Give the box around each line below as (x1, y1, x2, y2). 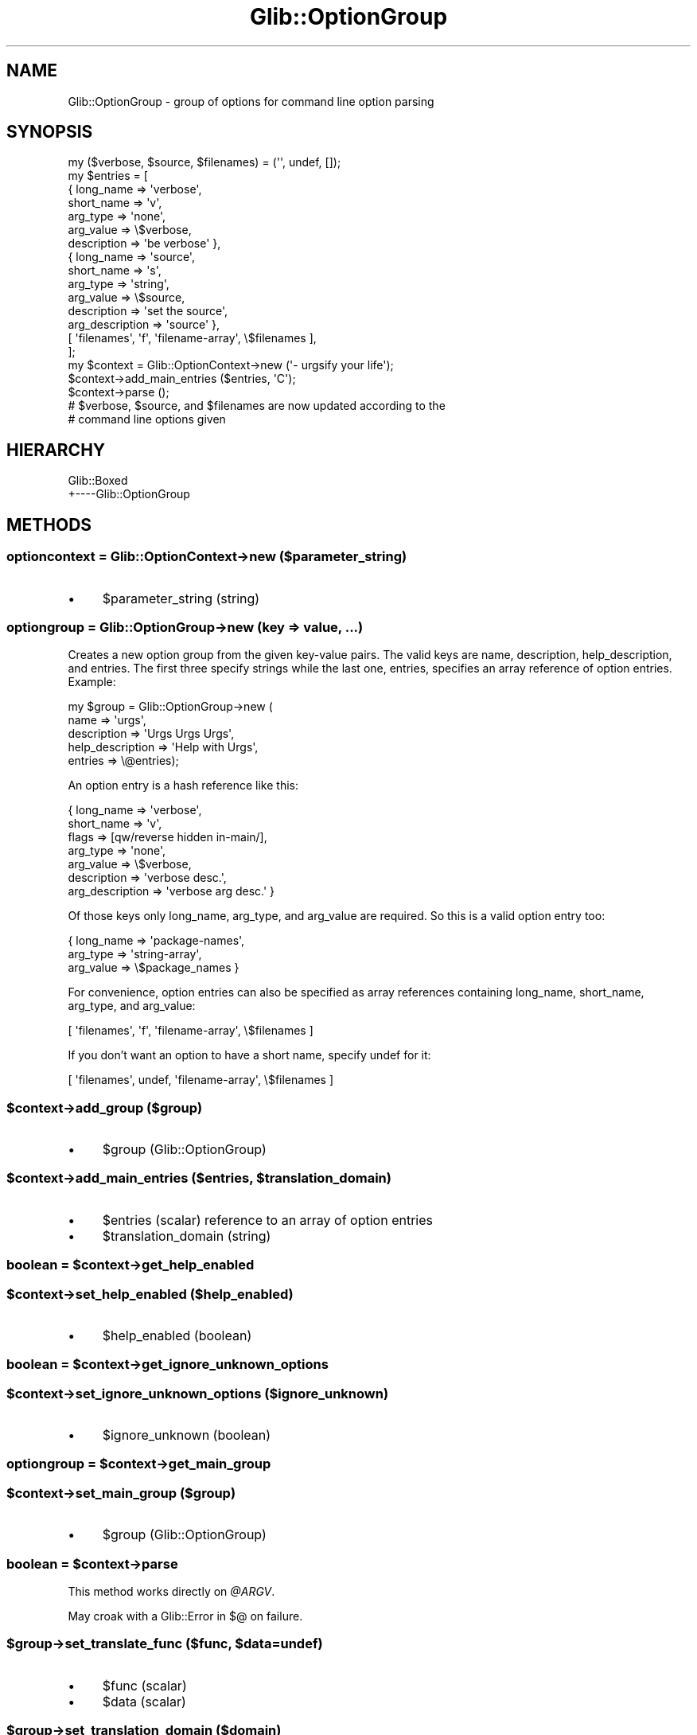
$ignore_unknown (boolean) (102, 1427, 271, 1443)
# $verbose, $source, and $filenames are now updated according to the (68, 399, 446, 413)
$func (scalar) (102, 1677, 187, 1694)
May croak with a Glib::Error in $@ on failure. (68, 1608, 303, 1623)
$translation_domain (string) (102, 1227, 271, 1244)
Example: (68, 675, 116, 689)
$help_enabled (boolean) (102, 1327, 252, 1343)
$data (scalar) (102, 1693, 186, 1710)
